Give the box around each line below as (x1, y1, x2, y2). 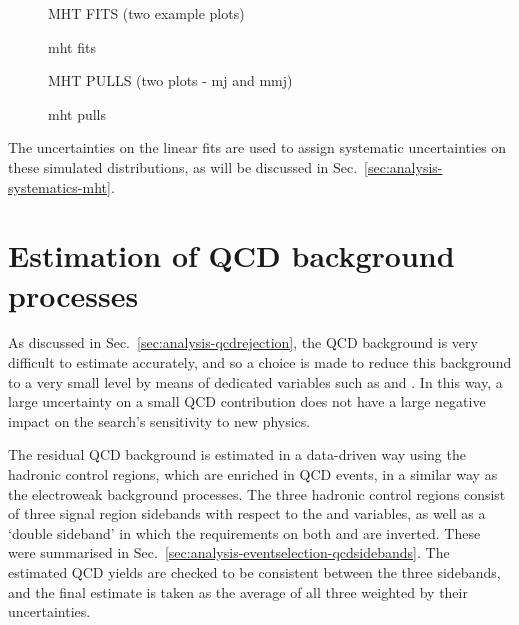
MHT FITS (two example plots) (48, 3, 245, 23)
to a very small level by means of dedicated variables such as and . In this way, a (8, 371, 503, 392)
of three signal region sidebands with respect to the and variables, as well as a (8, 503, 486, 524)
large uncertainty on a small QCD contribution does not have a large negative (8, 391, 486, 412)
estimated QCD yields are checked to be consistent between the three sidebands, (8, 562, 501, 582)
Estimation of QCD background (8, 235, 455, 276)
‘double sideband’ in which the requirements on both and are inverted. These (8, 522, 481, 543)
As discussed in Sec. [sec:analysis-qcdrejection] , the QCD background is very (8, 332, 478, 353)
